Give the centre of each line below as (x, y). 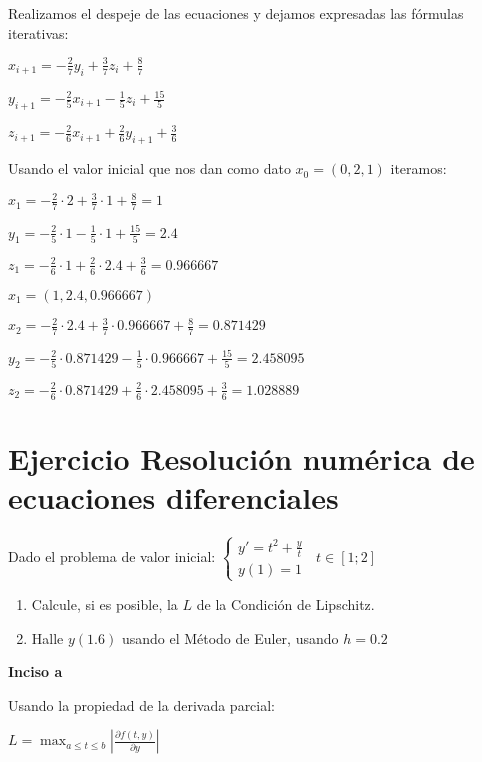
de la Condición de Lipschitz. (285, 603)
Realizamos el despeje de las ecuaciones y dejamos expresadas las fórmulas (236, 13)
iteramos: (418, 168)
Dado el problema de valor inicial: (112, 555)
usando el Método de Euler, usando (230, 637)
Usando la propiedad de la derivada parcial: (142, 704)
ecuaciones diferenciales (173, 497)
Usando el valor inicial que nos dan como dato (149, 168)
